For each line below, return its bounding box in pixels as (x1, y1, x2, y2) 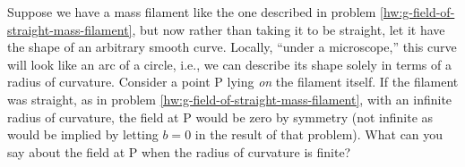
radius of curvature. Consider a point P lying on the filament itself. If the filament (7, 72, 459, 91)
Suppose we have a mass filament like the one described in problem (7, 3, 376, 21)
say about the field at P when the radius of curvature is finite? (7, 142, 351, 161)
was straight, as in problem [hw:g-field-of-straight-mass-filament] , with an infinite (7, 89, 452, 108)
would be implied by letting (7, 125, 159, 144)
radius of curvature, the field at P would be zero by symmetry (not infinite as (7, 107, 434, 126)
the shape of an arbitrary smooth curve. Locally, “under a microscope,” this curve (7, 38, 457, 56)
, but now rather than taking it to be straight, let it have (132, 20, 445, 38)
